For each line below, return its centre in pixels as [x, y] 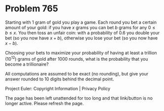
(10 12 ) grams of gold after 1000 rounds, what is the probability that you [77, 58]
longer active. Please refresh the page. [45, 103]
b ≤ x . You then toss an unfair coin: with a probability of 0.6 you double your [82, 33]
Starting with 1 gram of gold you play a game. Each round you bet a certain [81, 22]
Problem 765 [32, 9]
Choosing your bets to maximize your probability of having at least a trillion [81, 53]
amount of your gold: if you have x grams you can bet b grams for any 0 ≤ [80, 27]
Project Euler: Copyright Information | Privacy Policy [58, 88]
